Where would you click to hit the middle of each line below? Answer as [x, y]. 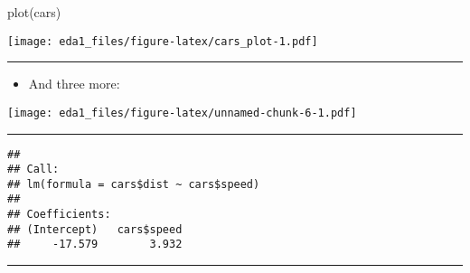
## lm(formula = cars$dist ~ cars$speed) [134, 184]
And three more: [74, 84]
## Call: [33, 169]
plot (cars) [34, 12]
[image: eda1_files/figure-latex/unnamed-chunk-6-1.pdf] [182, 113]
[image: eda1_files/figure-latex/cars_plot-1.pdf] [163, 41]
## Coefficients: [59, 215]
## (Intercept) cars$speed [95, 229]
